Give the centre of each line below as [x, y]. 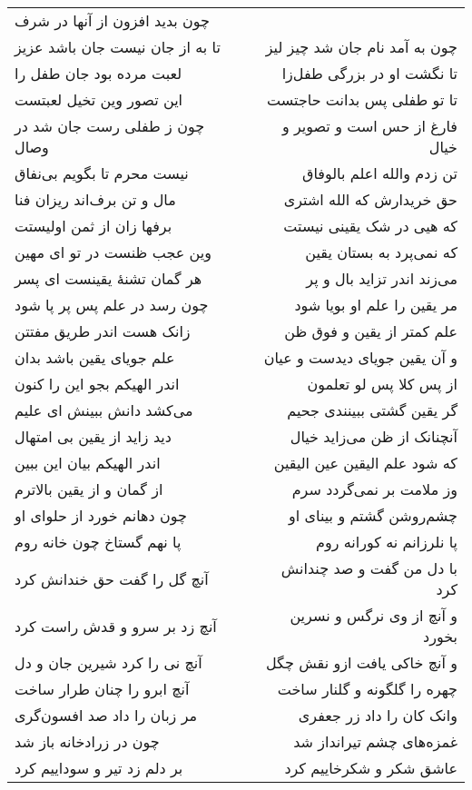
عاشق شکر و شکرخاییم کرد [371, 768]
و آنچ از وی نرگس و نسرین [374, 615]
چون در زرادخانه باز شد [87, 741]
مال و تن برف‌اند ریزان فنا [95, 199]
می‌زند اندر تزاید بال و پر [382, 278]
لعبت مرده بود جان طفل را [98, 73]
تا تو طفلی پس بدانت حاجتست [362, 99]
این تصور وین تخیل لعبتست [99, 99]
